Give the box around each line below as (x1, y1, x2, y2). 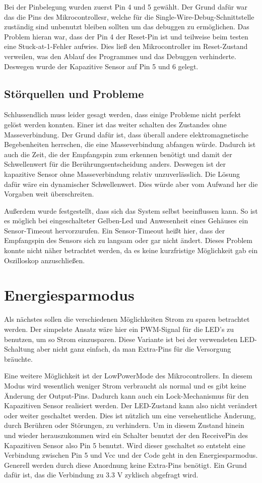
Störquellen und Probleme (4, 85, 144, 101)
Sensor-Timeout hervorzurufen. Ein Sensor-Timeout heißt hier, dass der (4, 225, 225, 235)
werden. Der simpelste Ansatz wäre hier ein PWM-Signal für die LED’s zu (4, 323, 234, 334)
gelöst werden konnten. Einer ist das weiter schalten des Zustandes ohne (4, 119, 227, 129)
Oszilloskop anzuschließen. (4, 255, 85, 265)
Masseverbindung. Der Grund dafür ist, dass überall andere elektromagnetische (4, 129, 248, 139)
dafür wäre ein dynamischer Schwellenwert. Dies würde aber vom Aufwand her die (4, 178, 258, 189)
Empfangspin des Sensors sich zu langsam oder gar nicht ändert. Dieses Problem (4, 235, 252, 246)
